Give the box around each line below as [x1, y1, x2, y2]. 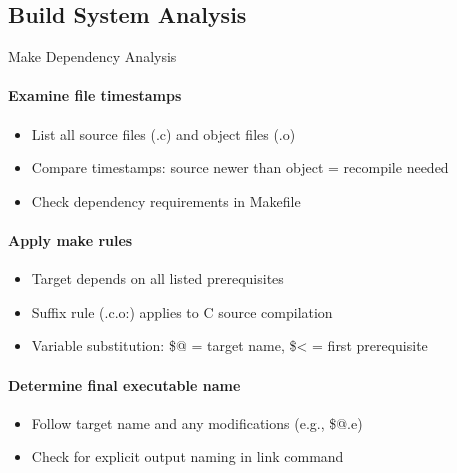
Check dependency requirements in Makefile [31, 190, 301, 211]
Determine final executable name [8, 374, 241, 395]
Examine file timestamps [8, 85, 182, 106]
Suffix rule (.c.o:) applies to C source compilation [31, 301, 333, 322]
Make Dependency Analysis [8, 46, 177, 67]
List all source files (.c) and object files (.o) [31, 123, 296, 144]
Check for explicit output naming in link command [31, 446, 344, 467]
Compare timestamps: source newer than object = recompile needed [31, 157, 449, 178]
